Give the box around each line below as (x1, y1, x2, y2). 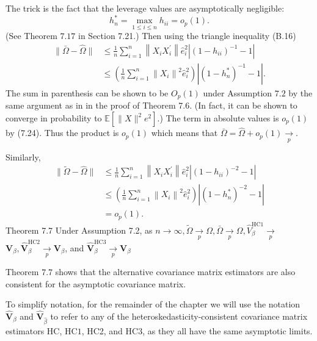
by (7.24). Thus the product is (5, 126, 119, 139)
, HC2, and (81, 324, 123, 337)
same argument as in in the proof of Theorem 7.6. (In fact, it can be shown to (5, 99, 297, 112)
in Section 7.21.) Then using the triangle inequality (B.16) (78, 29, 296, 42)
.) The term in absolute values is (157, 112, 279, 124)
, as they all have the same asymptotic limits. (142, 324, 313, 337)
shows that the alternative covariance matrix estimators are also (55, 265, 296, 278)
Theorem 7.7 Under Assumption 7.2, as (5, 223, 153, 236)
